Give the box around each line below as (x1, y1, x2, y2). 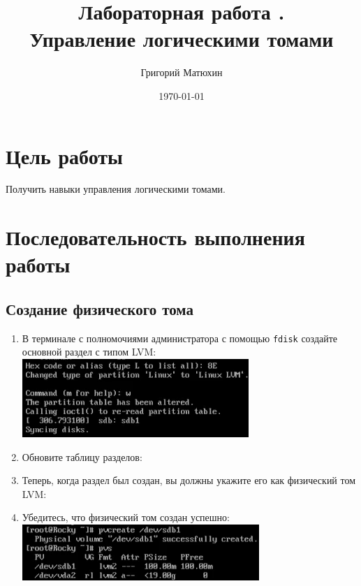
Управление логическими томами (29, 24, 334, 53)
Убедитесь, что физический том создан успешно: (22, 510, 230, 525)
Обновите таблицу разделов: (22, 449, 142, 464)
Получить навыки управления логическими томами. (6, 182, 226, 196)
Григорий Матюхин (140, 65, 223, 80)
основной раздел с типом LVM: (22, 344, 156, 359)
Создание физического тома (6, 298, 193, 319)
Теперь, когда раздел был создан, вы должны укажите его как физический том (22, 473, 356, 488)
